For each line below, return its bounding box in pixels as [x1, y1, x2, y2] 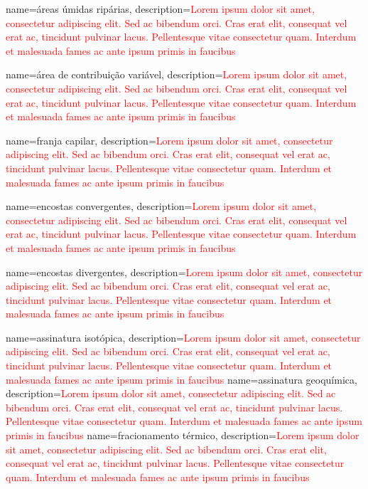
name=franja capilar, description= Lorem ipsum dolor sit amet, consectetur [6, 132, 333, 147]
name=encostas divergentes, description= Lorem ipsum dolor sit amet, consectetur [6, 264, 363, 279]
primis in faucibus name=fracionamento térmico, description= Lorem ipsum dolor [6, 428, 359, 443]
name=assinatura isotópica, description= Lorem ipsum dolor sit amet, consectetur [6, 330, 361, 345]
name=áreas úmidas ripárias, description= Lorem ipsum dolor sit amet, [6, 1, 315, 16]
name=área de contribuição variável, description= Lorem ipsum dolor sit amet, [6, 67, 347, 82]
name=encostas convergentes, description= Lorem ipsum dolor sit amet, [6, 199, 317, 214]
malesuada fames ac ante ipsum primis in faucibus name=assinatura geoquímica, [6, 372, 357, 387]
